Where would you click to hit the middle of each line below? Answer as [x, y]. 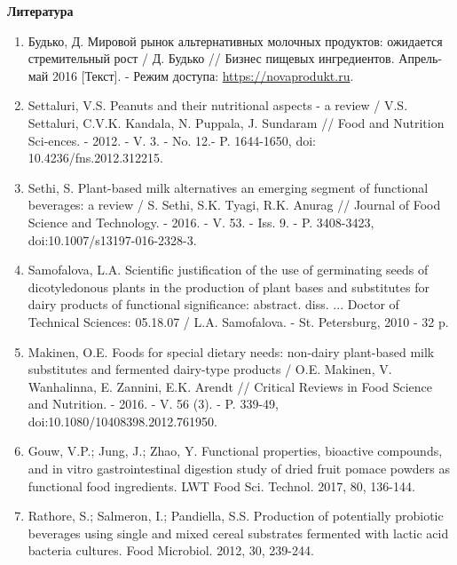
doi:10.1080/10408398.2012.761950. [122, 421]
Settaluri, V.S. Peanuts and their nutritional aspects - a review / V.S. [218, 105]
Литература [40, 11]
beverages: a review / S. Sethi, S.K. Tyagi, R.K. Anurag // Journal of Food [234, 205]
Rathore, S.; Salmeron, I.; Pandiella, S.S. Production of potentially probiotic [236, 516]
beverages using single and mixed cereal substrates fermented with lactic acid [238, 533]
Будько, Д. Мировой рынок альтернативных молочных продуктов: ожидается [235, 40]
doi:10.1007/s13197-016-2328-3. [112, 239]
